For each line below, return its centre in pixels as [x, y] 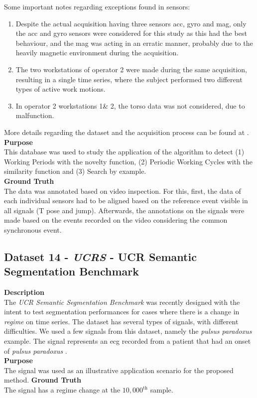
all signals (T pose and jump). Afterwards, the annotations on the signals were [124, 210]
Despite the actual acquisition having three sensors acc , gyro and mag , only [131, 23]
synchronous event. [33, 229]
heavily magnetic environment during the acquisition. [97, 53]
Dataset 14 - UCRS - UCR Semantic [100, 256]
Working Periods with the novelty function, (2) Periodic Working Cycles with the [128, 161]
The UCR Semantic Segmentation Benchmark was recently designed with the [122, 302]
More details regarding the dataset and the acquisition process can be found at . [127, 132]
